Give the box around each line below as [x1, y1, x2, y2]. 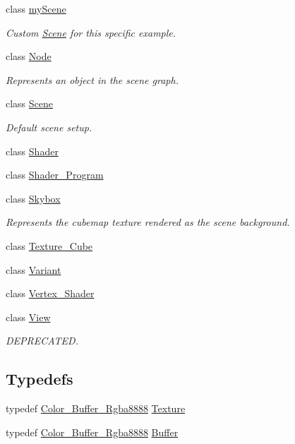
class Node [6, 49, 52, 64]
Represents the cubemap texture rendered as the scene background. [6, 215, 290, 229]
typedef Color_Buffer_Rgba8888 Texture [6, 401, 186, 416]
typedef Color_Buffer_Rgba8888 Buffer [6, 424, 179, 439]
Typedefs [6, 368, 73, 390]
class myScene [6, 1, 66, 16]
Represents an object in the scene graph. [6, 72, 179, 87]
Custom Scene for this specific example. [6, 25, 176, 40]
